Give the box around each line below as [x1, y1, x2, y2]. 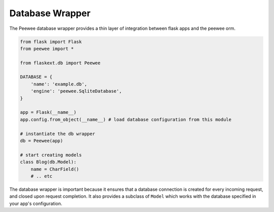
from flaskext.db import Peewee [20, 60, 101, 66]
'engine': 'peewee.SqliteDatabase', [30, 89, 122, 94]
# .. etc [30, 173, 53, 179]
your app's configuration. [9, 200, 62, 206]
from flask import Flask [20, 38, 82, 45]
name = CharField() [30, 166, 80, 172]
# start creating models [20, 152, 82, 158]
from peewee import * [20, 46, 74, 52]
